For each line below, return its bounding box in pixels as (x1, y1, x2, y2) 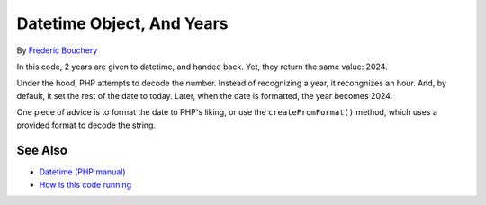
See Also (16, 143, 67, 158)
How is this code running (39, 179, 132, 190)
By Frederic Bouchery (16, 45, 98, 56)
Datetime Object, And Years (16, 13, 229, 33)
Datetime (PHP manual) (39, 166, 126, 177)
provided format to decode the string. (16, 120, 157, 130)
